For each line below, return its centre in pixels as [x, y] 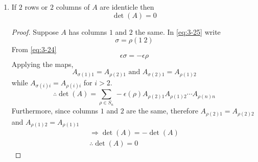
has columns [88, 31]
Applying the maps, [42, 64]
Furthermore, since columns [55, 111]
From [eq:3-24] [34, 49]
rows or [36, 7]
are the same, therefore [162, 111]
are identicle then [127, 7]
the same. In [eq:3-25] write [178, 31]
